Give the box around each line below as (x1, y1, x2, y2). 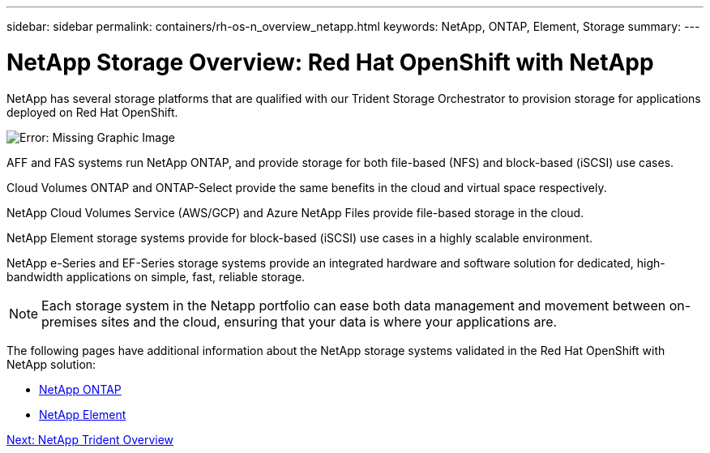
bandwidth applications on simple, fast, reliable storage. (6, 269, 306, 284)
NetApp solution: (6, 357, 96, 371)
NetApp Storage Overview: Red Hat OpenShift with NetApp (6, 48, 654, 76)
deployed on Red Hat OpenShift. (6, 105, 178, 119)
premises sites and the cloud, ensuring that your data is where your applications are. (41, 313, 558, 330)
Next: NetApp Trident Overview (6, 432, 174, 447)
